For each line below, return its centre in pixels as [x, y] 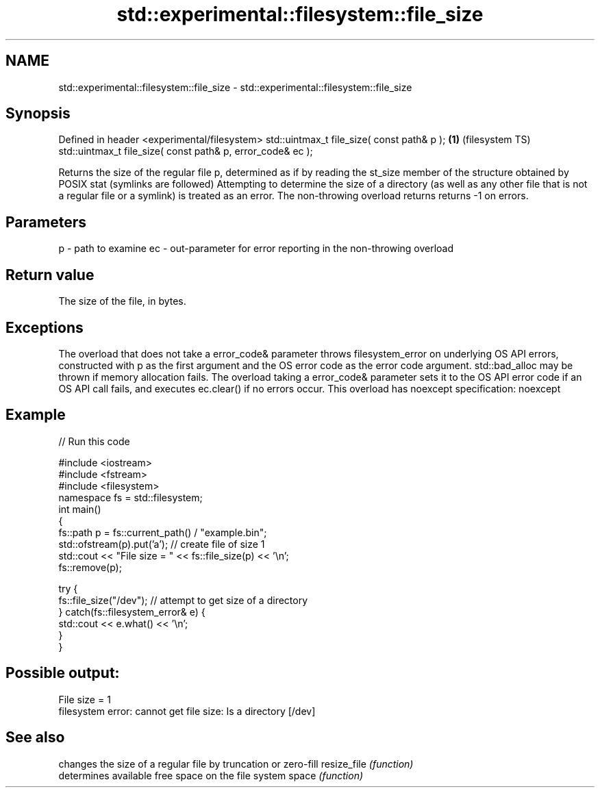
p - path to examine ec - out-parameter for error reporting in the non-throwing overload [256, 249]
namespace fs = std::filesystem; [130, 497]
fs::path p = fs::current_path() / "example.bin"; [163, 532]
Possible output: [63, 673]
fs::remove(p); [90, 567]
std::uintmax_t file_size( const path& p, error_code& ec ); [186, 151]
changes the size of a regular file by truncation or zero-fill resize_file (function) [236, 764]
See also [35, 738]
